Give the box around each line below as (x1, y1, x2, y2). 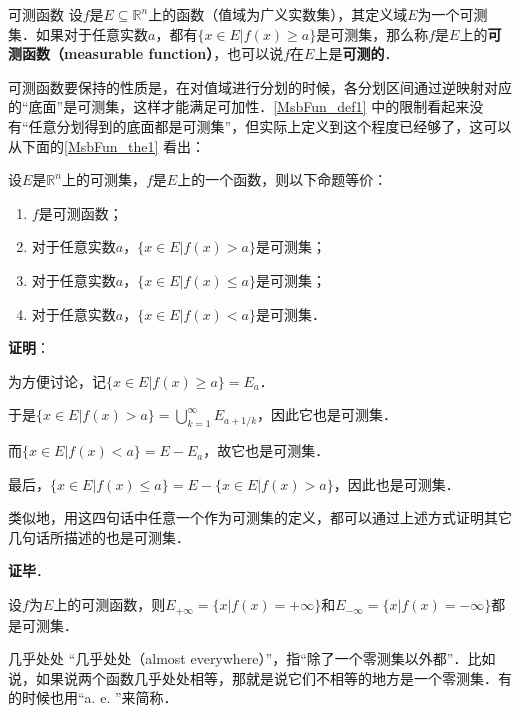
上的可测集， (61, 169, 146, 190)
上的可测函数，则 (53, 594, 166, 615)
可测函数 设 (8, 4, 83, 24)
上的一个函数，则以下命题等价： (177, 169, 388, 190)
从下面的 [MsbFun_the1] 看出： (8, 135, 206, 156)
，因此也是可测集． (333, 473, 460, 494)
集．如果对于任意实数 (8, 23, 148, 44)
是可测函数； (38, 202, 123, 223)
